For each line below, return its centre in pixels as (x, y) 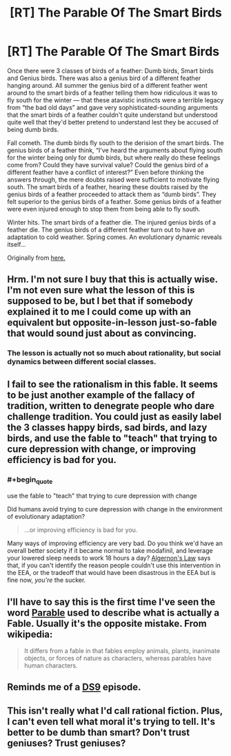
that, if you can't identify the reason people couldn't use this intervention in (114, 565)
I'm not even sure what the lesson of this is (101, 291)
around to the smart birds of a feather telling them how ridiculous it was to (112, 93)
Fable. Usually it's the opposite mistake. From (107, 623)
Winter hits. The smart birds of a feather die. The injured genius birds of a (111, 222)
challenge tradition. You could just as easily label (114, 416)
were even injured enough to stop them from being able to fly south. (104, 209)
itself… (17, 244)
